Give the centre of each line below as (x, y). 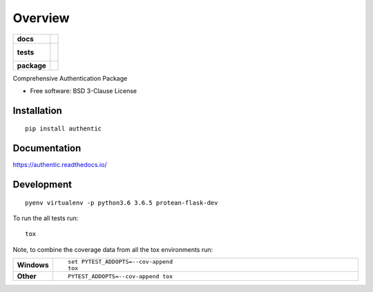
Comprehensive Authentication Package (70, 78)
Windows (33, 265)
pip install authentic (64, 129)
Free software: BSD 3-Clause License (84, 90)
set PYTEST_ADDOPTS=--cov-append (120, 262)
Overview (41, 18)
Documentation (47, 148)
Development (42, 185)
